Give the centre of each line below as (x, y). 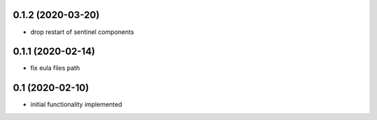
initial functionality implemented (76, 105)
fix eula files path (55, 68)
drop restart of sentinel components (82, 32)
